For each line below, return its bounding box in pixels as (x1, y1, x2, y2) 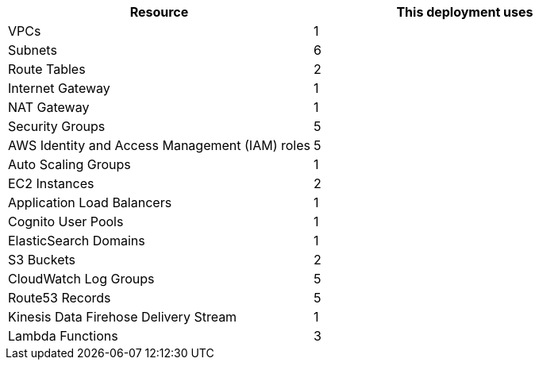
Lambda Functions (8, 328, 118, 344)
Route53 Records (8, 290, 111, 306)
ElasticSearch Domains (8, 233, 145, 248)
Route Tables (8, 61, 86, 77)
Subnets (8, 42, 57, 58)
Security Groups (8, 118, 106, 134)
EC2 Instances (8, 175, 94, 191)
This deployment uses (396, 4, 533, 20)
